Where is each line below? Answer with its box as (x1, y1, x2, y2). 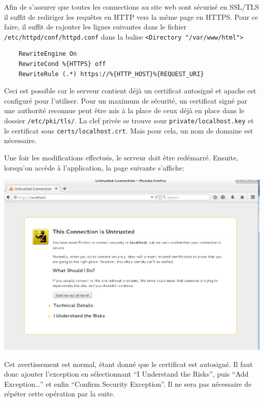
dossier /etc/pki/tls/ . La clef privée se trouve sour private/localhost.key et (4, 115, 254, 125)
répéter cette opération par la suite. (4, 388, 115, 399)
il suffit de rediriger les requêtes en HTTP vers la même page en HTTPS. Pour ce (4, 11, 258, 22)
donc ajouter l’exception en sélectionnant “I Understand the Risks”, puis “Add (4, 368, 249, 379)
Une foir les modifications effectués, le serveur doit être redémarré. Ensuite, (4, 152, 239, 162)
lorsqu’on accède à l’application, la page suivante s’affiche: (4, 162, 184, 173)
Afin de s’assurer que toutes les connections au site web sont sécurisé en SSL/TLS (4, 2, 259, 12)
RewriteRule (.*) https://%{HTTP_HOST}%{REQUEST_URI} (18, 70, 204, 78)
